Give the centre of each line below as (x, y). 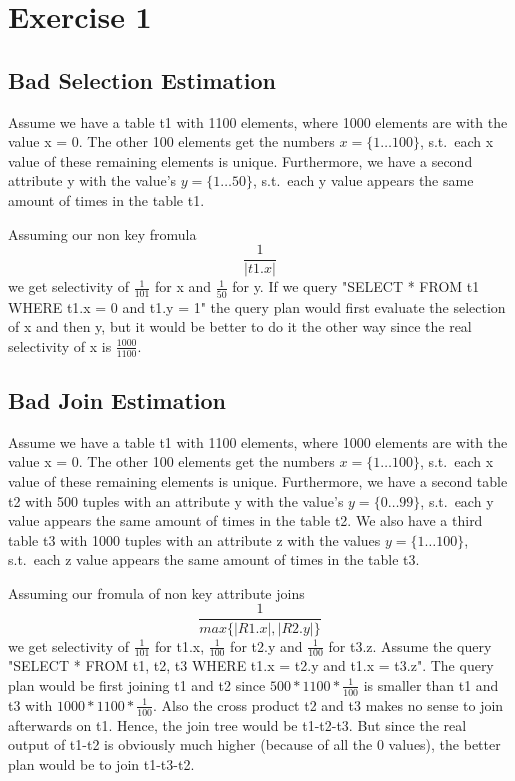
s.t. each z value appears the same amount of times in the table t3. (214, 559)
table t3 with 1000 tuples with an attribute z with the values (194, 539)
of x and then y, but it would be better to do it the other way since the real (240, 326)
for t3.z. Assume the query (410, 645)
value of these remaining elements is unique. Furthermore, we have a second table (258, 480)
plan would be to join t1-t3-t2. (101, 763)
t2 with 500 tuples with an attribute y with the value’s (176, 500)
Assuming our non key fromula (102, 233)
